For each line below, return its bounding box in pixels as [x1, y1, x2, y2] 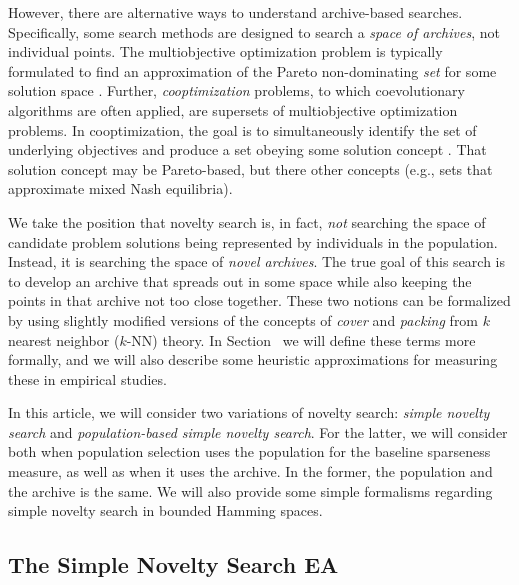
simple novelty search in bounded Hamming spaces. [8, 500, 323, 521]
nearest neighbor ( [8, 329, 120, 350]
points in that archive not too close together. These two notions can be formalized [8, 290, 511, 311]
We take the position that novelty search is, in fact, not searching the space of [8, 211, 486, 232]
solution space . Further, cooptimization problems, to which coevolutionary [8, 80, 465, 101]
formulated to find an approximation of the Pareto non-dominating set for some [8, 60, 497, 81]
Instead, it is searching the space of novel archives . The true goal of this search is [8, 251, 506, 272]
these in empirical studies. [8, 368, 167, 389]
